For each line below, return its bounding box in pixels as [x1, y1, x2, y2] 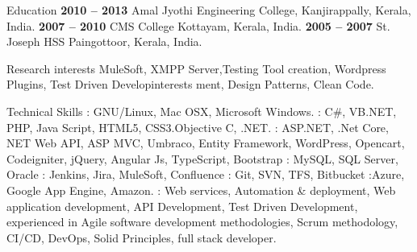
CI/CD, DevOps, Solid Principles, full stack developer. [6, 229, 277, 246]
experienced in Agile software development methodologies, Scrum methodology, [6, 213, 398, 230]
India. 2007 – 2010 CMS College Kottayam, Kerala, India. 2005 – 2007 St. [6, 17, 390, 34]
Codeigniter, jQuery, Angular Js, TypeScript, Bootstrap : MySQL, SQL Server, [6, 150, 398, 167]
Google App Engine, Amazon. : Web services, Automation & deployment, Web [6, 181, 396, 198]
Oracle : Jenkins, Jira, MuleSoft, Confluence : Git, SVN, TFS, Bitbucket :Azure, [6, 166, 405, 183]
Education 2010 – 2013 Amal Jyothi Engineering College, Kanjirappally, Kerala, [6, 2, 411, 18]
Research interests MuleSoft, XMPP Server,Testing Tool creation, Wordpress [6, 60, 386, 76]
